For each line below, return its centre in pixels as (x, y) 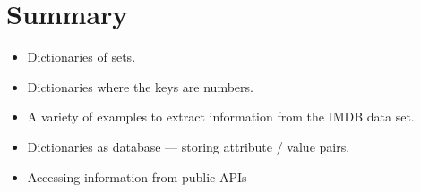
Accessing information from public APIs (137, 176)
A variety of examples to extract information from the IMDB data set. (221, 117)
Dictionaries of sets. (82, 57)
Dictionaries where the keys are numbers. (140, 86)
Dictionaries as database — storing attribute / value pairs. (189, 146)
